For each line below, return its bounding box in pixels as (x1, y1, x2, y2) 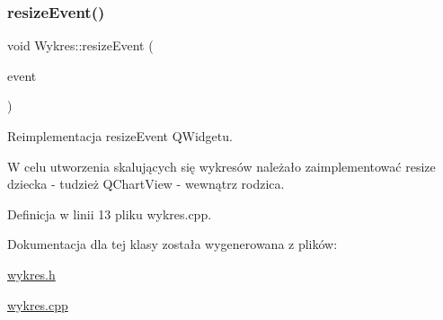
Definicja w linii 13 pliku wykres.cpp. (7, 204, 212, 223)
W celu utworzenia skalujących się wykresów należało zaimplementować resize (7, 156, 436, 175)
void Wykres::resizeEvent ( (7, 36, 154, 55)
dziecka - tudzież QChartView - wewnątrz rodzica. (7, 174, 285, 193)
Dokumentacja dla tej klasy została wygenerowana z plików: (7, 235, 338, 253)
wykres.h (7, 264, 56, 283)
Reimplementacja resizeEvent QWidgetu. (7, 127, 233, 145)
